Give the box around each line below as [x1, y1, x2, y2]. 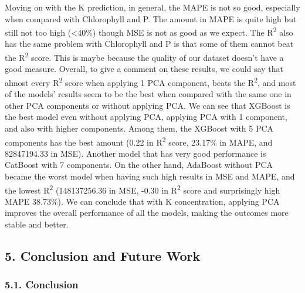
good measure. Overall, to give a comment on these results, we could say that [5, 63, 283, 75]
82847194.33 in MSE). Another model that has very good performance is [5, 147, 266, 159]
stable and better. [5, 218, 69, 230]
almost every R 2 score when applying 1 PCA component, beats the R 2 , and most [5, 74, 296, 88]
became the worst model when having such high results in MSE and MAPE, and [5, 170, 295, 182]
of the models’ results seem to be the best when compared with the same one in [5, 88, 292, 100]
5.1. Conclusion [5, 277, 79, 292]
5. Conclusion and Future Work [5, 246, 201, 264]
